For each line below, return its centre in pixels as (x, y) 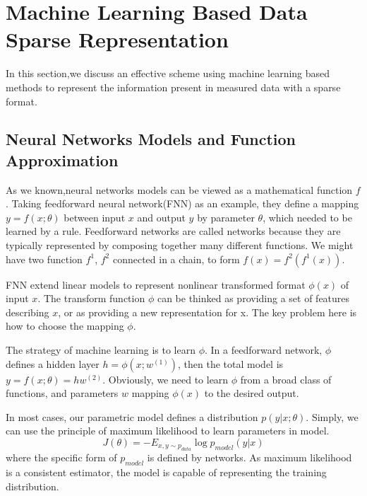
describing (28, 312)
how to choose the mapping (65, 326)
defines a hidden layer (53, 363)
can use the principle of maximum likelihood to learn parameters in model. (168, 431)
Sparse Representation (117, 39)
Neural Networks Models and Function (151, 139)
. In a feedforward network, (264, 350)
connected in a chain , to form (176, 259)
